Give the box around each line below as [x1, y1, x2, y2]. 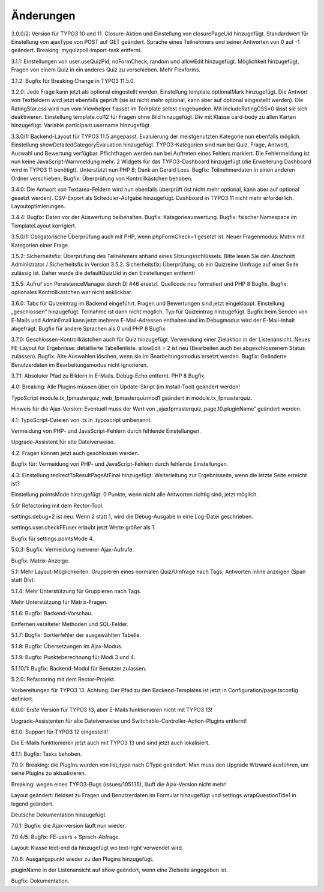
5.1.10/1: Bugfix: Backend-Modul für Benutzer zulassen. [11, 664, 147, 672]
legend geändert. [11, 800, 54, 807]
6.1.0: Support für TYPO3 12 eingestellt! [11, 728, 109, 735]
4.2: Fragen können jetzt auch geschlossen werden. [11, 449, 140, 456]
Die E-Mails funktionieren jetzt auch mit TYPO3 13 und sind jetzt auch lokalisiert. [11, 739, 210, 747]
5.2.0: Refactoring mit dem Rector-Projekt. [11, 675, 116, 683]
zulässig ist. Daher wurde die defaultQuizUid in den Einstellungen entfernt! [11, 269, 195, 276]
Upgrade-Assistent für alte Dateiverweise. [11, 438, 115, 445]
